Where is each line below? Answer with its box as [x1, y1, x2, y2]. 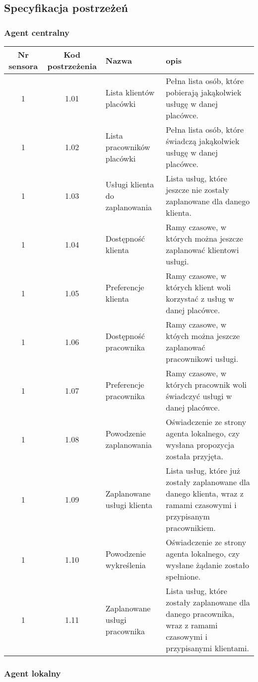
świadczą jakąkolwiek [166, 135, 240, 147]
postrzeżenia [47, 60, 97, 72]
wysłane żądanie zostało [166, 559, 250, 571]
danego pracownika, [166, 608, 235, 619]
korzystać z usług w [166, 293, 234, 304]
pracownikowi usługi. [166, 353, 239, 364]
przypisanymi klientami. [166, 642, 249, 654]
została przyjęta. [166, 450, 223, 462]
